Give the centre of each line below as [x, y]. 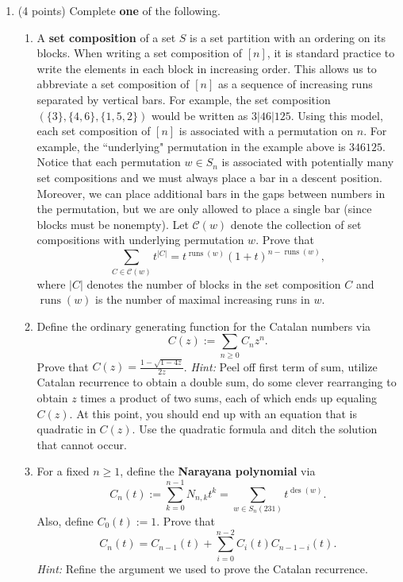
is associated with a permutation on [266, 131]
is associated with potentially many [308, 162]
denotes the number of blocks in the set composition [214, 283]
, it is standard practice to [331, 53]
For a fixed [63, 471]
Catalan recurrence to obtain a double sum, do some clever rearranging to [217, 382]
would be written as [200, 115]
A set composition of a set [106, 37]
